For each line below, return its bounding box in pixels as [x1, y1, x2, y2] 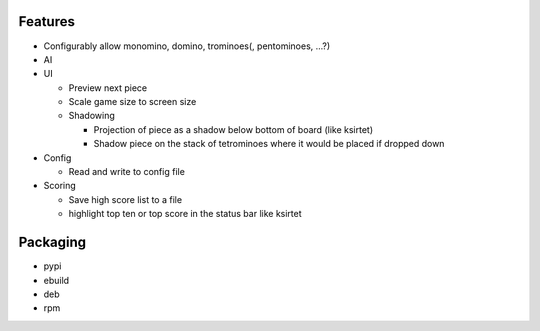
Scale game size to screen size [68, 96, 197, 108]
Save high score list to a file [68, 193, 183, 205]
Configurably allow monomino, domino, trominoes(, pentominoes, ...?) [43, 40, 331, 52]
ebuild [43, 274, 70, 286]
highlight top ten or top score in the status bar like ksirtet [68, 208, 302, 220]
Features [18, 13, 75, 30]
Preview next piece [68, 81, 148, 94]
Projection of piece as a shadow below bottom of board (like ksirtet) [93, 123, 374, 135]
